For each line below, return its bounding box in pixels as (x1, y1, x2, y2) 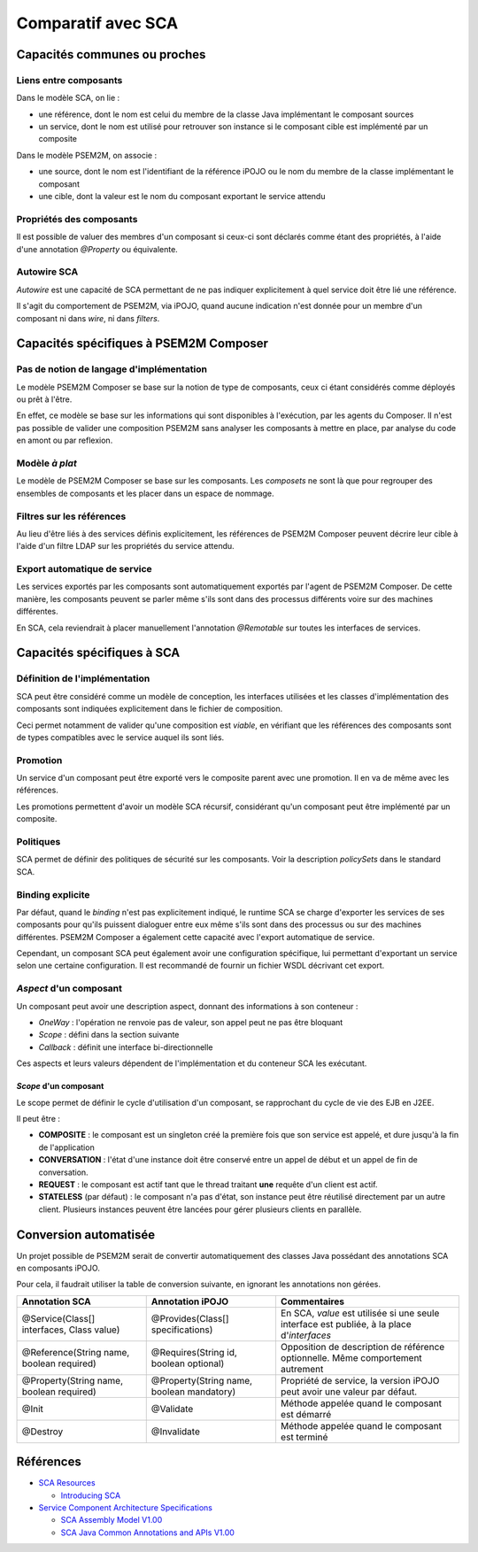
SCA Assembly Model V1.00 (60, 1515, 163, 1525)
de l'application (38, 1142, 95, 1153)
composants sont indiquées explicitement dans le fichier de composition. (16, 704, 283, 714)
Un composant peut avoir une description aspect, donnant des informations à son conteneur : (16, 1000, 358, 1011)
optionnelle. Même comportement (280, 1351, 422, 1363)
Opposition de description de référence (280, 1340, 445, 1353)
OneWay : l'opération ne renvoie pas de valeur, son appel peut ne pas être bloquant (38, 1017, 343, 1027)
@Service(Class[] (21, 1312, 96, 1324)
